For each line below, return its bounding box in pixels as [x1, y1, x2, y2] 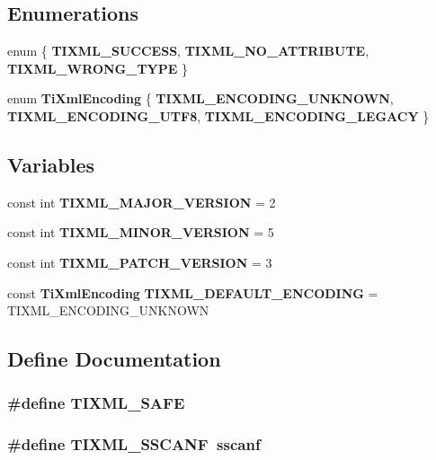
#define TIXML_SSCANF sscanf [7, 433, 261, 456]
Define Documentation [7, 345, 221, 373]
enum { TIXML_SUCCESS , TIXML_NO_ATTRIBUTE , [7, 41, 369, 60]
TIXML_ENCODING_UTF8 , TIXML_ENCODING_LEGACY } [7, 106, 430, 125]
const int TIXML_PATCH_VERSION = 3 [7, 252, 272, 271]
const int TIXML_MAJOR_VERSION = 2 [7, 192, 276, 211]
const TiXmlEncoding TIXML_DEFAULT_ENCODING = [7, 283, 378, 302]
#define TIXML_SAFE [7, 392, 185, 414]
